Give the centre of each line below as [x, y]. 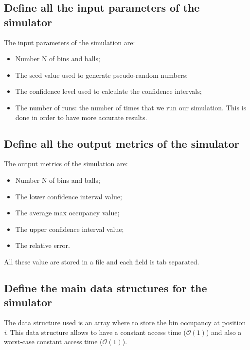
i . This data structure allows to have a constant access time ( [95, 332]
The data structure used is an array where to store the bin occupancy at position [125, 323]
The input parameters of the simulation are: [70, 42]
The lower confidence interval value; [69, 196]
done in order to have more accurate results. [81, 117]
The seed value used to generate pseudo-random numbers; [102, 75]
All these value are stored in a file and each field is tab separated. [102, 261]
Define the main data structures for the [106, 288]
